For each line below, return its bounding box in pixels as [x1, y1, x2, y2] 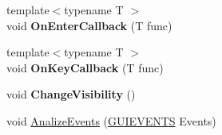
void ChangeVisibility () [6, 86, 136, 102]
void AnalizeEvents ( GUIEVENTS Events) [6, 112, 216, 129]
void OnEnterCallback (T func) [6, 17, 172, 33]
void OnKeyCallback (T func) [6, 59, 164, 75]
